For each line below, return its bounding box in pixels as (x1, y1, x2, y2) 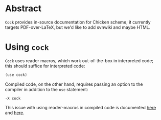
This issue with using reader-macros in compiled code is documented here (5, 104, 156, 110)
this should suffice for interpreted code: (5, 63, 85, 69)
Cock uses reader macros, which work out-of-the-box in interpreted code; (5, 57, 154, 64)
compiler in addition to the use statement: (5, 86, 88, 92)
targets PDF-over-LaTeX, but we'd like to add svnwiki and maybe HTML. (5, 24, 151, 30)
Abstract (5, 3, 42, 14)
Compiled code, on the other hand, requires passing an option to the (5, 81, 143, 87)
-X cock (5, 96, 21, 101)
